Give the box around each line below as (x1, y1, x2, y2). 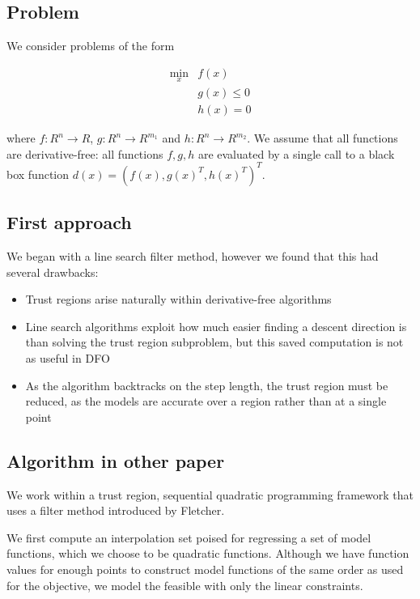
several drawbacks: (6, 263, 99, 280)
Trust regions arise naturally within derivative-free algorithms (25, 291, 332, 308)
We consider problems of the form (6, 37, 175, 54)
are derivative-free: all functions (6, 145, 163, 162)
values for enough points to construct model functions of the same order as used (6, 560, 404, 577)
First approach (6, 210, 132, 235)
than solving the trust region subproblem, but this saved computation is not (25, 333, 404, 350)
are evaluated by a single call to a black (197, 145, 395, 162)
